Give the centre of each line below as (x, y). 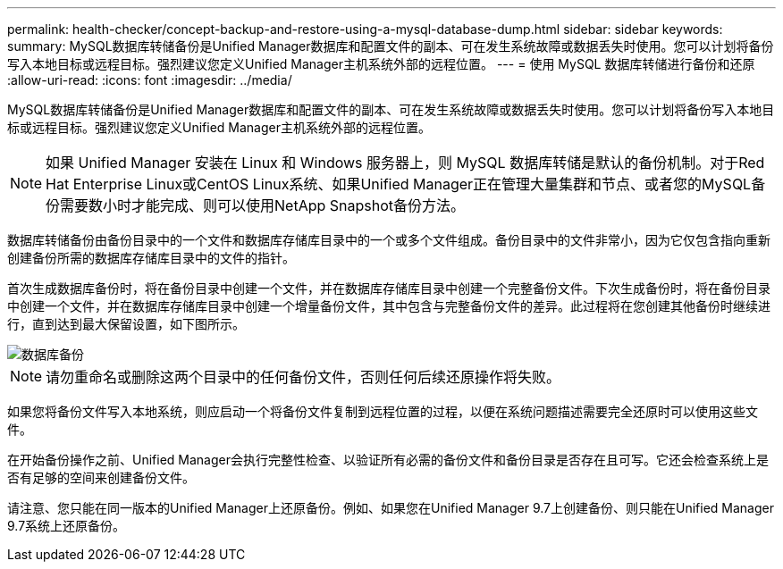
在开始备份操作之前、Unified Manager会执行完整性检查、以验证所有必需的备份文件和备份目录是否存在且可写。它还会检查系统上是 (388, 460)
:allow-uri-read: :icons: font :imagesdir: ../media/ (150, 80)
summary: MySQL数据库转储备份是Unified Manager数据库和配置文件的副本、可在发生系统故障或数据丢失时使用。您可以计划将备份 (391, 46)
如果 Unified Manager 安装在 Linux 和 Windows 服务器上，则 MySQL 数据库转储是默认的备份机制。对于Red (405, 163)
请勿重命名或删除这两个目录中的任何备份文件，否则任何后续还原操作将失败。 (303, 377)
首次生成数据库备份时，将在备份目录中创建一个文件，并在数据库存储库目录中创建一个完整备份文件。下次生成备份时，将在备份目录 (389, 288)
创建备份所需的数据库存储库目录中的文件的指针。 (151, 258)
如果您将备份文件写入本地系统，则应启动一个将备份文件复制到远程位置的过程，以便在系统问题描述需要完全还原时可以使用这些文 (383, 411)
